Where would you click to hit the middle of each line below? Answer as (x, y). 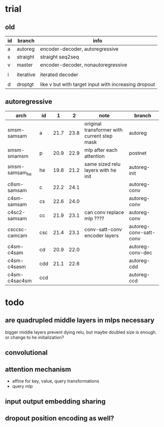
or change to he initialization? (35, 337)
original (93, 124)
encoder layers (102, 235)
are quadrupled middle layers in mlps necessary (80, 320)
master (25, 65)
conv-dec (141, 253)
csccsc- (17, 229)
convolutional (26, 353)
